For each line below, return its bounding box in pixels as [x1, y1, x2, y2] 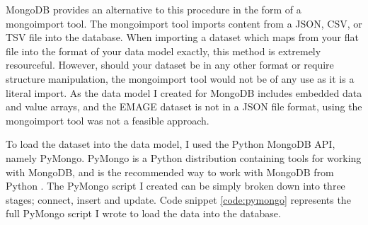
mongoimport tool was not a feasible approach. [6, 112, 209, 127]
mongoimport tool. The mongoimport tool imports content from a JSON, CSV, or [6, 16, 362, 30]
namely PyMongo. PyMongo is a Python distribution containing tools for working [6, 150, 362, 165]
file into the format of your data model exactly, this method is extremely [6, 43, 321, 58]
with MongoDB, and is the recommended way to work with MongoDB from [6, 164, 334, 179]
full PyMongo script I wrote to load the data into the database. [6, 206, 281, 221]
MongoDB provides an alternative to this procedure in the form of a [6, 2, 301, 16]
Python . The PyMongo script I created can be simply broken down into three [6, 178, 345, 193]
